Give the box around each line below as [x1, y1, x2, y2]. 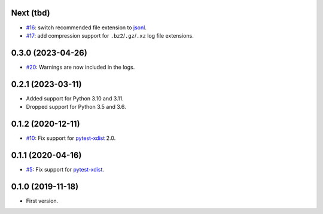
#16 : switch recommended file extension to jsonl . [26, 24, 147, 31]
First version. [26, 197, 59, 204]
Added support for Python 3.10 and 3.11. [26, 94, 124, 102]
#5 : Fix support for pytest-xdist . [26, 166, 105, 173]
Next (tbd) [11, 8, 50, 18]
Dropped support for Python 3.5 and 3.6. [26, 103, 126, 111]
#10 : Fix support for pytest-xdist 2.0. [26, 134, 116, 142]
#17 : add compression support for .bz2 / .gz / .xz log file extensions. [26, 32, 194, 39]
